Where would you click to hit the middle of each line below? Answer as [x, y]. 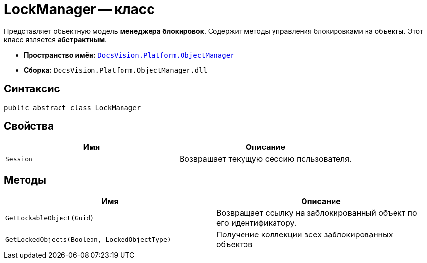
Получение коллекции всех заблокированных [305, 235]
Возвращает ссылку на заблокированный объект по [317, 213]
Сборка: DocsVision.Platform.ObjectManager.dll [116, 70]
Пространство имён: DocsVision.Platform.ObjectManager [129, 55]
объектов [235, 245]
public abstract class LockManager [73, 107]
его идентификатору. [257, 223]
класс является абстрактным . [56, 39]
